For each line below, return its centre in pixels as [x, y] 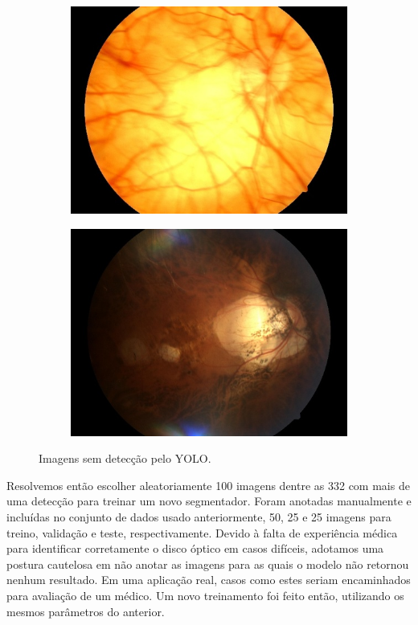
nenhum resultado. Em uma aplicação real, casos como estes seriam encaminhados [209, 580]
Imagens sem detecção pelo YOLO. [125, 458]
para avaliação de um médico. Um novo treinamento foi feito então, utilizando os [205, 595]
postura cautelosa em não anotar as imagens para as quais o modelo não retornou [208, 564]
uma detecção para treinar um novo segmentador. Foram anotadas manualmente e [209, 501]
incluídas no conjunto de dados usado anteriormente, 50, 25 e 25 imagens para [199, 516]
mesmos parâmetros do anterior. [86, 611]
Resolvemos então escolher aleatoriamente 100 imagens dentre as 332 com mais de [208, 485]
